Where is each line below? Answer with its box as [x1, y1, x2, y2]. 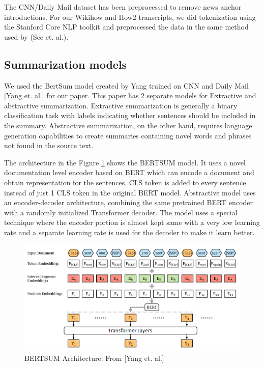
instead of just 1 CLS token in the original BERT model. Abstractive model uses [4, 187, 256, 197]
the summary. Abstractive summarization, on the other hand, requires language [4, 120, 252, 130]
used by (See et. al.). [4, 31, 69, 42]
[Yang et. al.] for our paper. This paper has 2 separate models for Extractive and [4, 90, 256, 101]
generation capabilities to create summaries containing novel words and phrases [4, 130, 252, 140]
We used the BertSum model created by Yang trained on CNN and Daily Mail [4, 80, 249, 91]
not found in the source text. [4, 140, 94, 151]
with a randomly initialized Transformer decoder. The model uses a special [4, 207, 238, 217]
